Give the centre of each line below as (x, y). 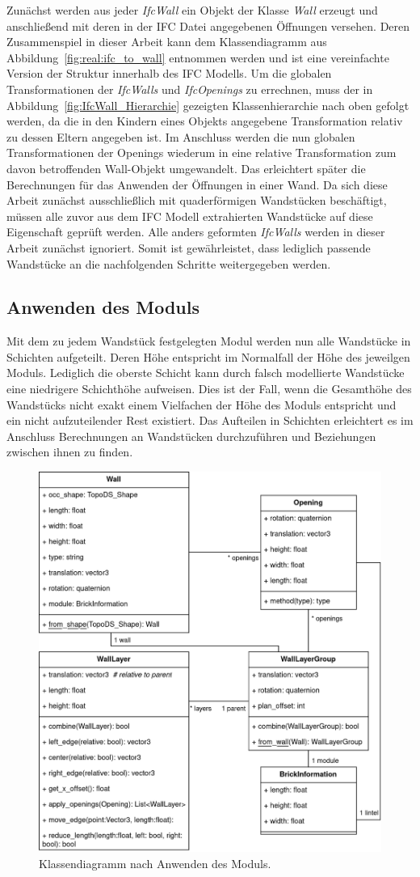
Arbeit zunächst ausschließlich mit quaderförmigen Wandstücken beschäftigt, (197, 200)
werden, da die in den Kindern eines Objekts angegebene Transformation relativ (205, 121)
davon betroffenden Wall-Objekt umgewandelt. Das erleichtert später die (186, 168)
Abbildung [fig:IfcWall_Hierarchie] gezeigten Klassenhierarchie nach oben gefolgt (208, 105)
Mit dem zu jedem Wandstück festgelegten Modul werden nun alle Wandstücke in (209, 341)
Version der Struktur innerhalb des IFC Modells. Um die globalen (169, 73)
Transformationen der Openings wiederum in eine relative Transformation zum (202, 153)
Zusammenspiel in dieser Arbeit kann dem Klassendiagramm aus (167, 42)
